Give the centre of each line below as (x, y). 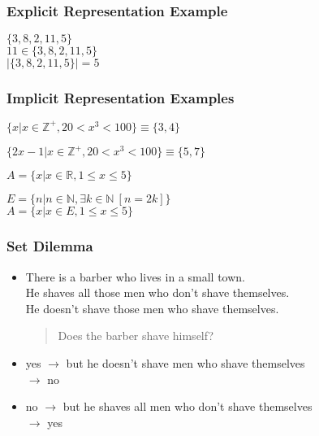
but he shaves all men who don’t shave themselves (188, 406)
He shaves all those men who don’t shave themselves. (157, 292)
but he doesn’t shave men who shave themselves (185, 363)
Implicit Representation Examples (121, 98)
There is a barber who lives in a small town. (136, 276)
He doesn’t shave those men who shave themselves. (152, 308)
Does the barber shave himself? (136, 336)
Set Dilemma (50, 246)
